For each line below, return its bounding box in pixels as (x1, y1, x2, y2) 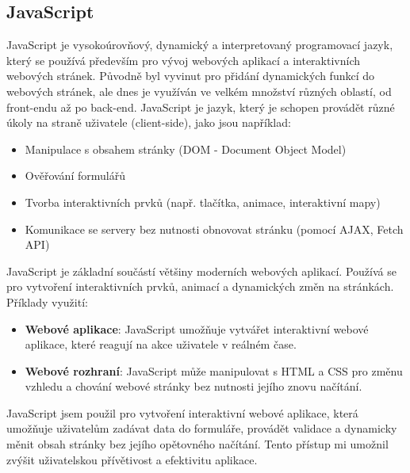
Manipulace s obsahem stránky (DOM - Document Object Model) (25, 140, 347, 157)
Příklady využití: (6, 293, 88, 310)
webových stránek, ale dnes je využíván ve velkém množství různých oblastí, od (6, 82, 392, 99)
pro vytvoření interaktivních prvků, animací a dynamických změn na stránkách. (6, 278, 394, 295)
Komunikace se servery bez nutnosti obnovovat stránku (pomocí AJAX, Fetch (25, 220, 404, 237)
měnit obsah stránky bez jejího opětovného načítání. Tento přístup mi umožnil (6, 436, 389, 452)
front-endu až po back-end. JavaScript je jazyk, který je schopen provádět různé (6, 98, 395, 115)
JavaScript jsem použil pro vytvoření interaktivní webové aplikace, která (6, 404, 358, 421)
